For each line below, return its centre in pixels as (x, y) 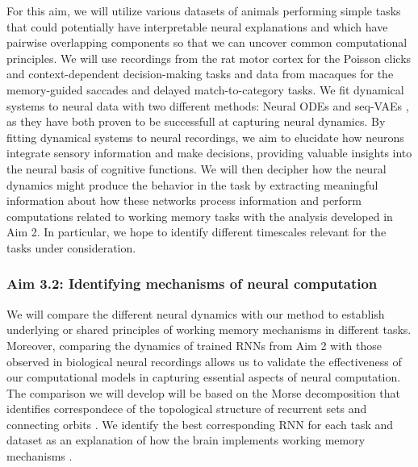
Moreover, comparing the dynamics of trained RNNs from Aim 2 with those (194, 345)
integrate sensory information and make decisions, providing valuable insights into (209, 153)
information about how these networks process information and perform (184, 200)
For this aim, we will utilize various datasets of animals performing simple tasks (204, 10)
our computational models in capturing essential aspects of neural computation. (204, 377)
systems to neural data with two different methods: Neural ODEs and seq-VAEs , (208, 105)
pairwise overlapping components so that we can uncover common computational (207, 42)
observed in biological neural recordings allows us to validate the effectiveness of (204, 361)
